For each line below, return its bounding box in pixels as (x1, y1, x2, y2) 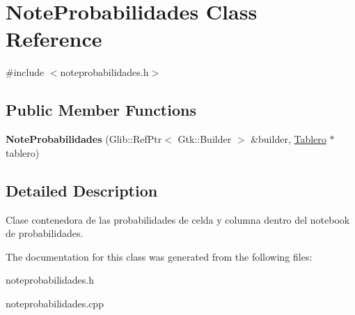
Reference (6, 24, 102, 53)
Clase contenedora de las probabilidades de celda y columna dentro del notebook (6, 212, 350, 226)
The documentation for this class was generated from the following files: (6, 249, 313, 263)
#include (6, 65, 45, 79)
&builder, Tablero (251, 132, 326, 146)
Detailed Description (6, 179, 158, 201)
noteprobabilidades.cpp (6, 295, 104, 310)
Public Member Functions (6, 99, 196, 121)
